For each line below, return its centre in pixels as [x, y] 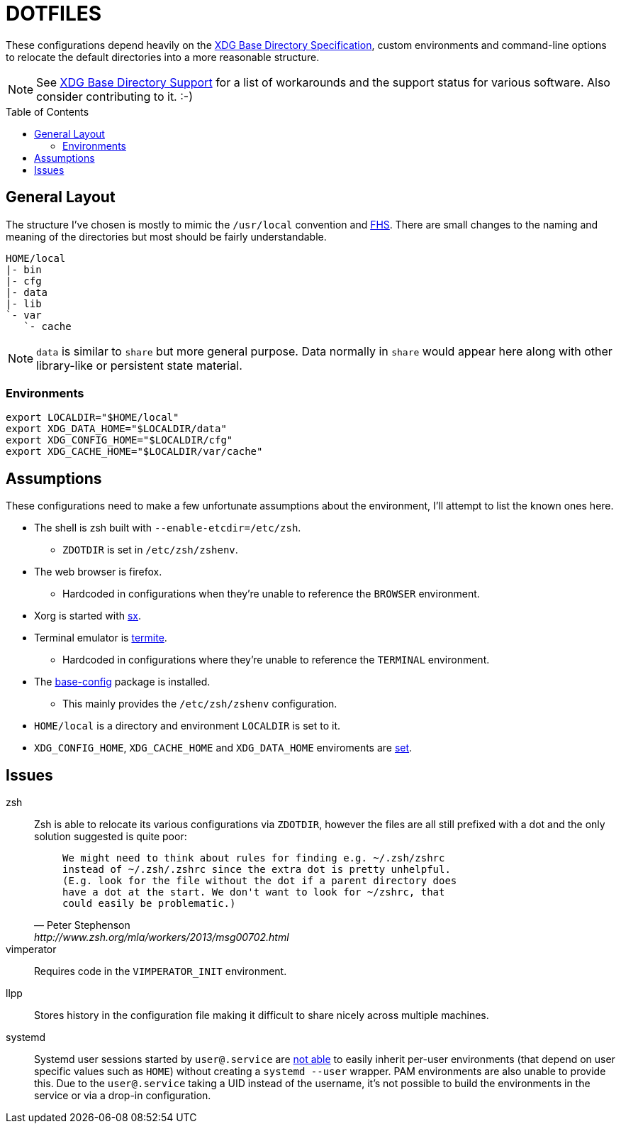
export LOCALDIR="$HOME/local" [93, 418]
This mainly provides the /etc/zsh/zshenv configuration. [200, 704]
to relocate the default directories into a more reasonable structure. [163, 57]
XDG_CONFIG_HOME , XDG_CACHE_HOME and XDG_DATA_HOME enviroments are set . [223, 748]
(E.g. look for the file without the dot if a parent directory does [260, 881]
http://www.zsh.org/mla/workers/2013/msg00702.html [162, 937]
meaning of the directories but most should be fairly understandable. [166, 236]
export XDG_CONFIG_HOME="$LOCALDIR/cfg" [119, 440]
